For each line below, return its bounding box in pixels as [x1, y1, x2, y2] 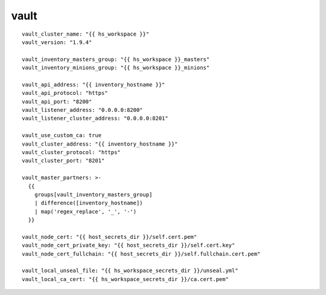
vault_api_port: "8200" [22, 98, 92, 105]
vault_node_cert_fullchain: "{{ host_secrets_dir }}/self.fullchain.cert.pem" [22, 250, 261, 257]
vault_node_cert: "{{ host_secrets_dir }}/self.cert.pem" [22, 233, 197, 240]
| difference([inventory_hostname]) [34, 199, 143, 207]
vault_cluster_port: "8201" [22, 157, 105, 164]
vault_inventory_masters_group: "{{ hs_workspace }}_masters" [22, 56, 210, 63]
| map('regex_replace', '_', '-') [34, 208, 137, 215]
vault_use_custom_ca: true [22, 132, 102, 139]
